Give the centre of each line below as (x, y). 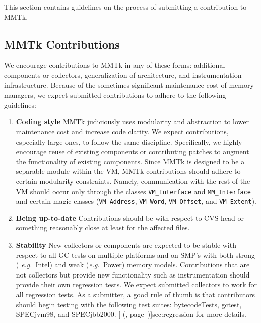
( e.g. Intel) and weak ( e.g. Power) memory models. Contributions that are (133, 265)
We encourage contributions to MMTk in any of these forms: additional (115, 65)
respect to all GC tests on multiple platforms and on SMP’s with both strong (135, 255)
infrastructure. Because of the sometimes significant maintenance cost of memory (129, 85)
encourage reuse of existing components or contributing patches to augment (133, 151)
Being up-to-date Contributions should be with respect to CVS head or (130, 218)
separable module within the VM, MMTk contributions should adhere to (128, 171)
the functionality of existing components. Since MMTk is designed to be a (130, 161)
